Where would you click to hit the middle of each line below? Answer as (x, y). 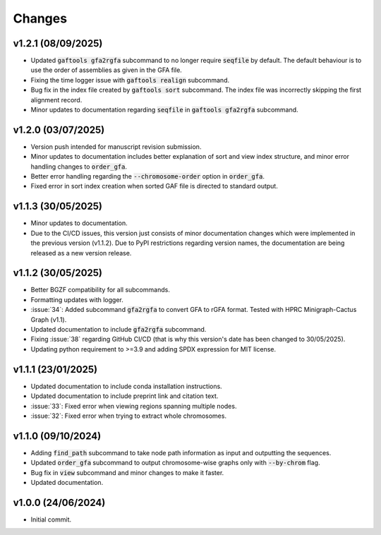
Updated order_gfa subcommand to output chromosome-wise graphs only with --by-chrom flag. (175, 463)
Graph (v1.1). (49, 319)
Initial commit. (51, 519)
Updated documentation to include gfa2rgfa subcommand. (119, 330)
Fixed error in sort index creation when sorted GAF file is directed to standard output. (154, 186)
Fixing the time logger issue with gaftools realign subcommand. (130, 80)
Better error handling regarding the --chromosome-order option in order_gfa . (147, 176)
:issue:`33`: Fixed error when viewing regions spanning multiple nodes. (134, 406)
